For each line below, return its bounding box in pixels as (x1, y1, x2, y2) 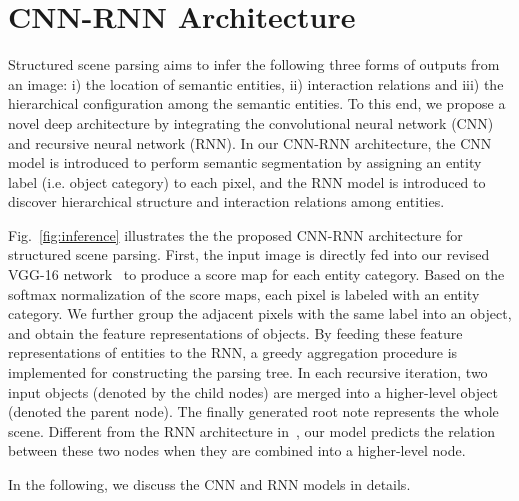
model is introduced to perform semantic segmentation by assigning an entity (8, 152, 482, 173)
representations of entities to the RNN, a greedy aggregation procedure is (8, 342, 458, 363)
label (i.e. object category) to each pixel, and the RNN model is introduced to (8, 171, 486, 192)
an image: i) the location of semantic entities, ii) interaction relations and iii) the (8, 73, 504, 94)
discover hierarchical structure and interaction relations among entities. (8, 191, 445, 212)
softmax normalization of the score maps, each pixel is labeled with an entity (8, 283, 480, 304)
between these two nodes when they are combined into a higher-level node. (8, 440, 466, 461)
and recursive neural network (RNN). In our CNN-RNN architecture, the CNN (8, 132, 492, 153)
